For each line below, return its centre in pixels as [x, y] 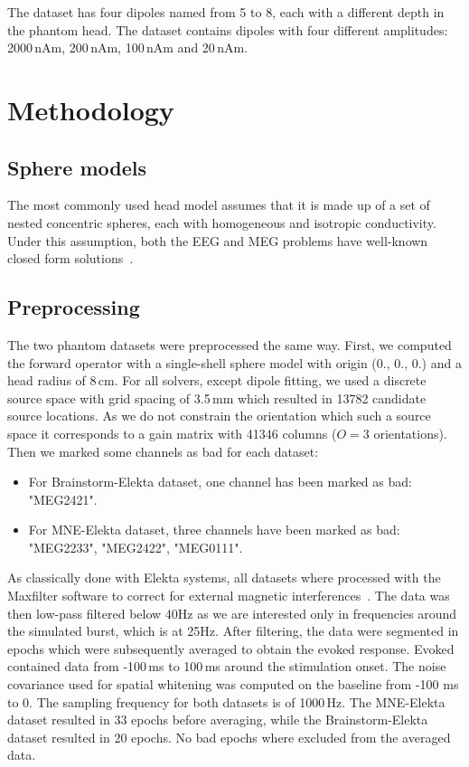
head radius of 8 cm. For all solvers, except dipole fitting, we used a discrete [217, 380]
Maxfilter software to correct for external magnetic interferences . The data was [229, 596]
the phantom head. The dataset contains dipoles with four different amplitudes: [228, 29]
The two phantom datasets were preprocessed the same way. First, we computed [230, 344]
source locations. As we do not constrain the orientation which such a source [219, 416]
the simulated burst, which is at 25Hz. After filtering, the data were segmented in [233, 631]
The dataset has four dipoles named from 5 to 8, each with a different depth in [226, 12]
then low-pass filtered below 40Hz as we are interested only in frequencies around [232, 613]
